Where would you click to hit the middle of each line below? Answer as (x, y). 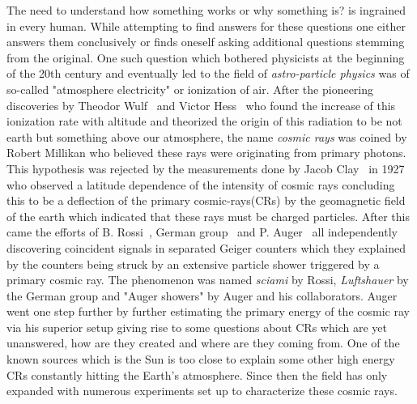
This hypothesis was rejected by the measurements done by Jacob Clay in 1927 (206, 168)
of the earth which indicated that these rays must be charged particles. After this (208, 216)
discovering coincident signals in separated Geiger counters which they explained (206, 247)
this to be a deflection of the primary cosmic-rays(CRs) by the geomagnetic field (206, 200)
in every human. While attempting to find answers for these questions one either (206, 26)
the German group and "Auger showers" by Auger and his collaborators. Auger (202, 295)
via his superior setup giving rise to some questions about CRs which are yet (197, 327)
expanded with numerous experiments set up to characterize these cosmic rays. (202, 391)
